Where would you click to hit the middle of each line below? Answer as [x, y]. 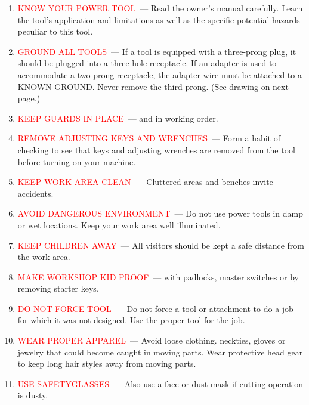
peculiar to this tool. [55, 31]
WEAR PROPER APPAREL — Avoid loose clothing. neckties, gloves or [152, 340]
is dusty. [33, 395]
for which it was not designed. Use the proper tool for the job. [131, 320]
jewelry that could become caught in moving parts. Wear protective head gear [160, 352]
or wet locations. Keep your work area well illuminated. [119, 225]
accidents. [35, 193]
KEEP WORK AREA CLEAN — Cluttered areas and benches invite [145, 182]
